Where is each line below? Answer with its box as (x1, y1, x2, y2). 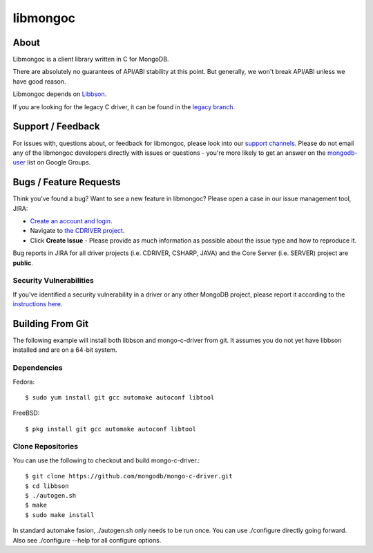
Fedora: (12, 377, 35, 386)
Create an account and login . (30, 217, 113, 225)
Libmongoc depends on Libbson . (12, 90, 107, 98)
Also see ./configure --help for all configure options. (12, 536, 162, 544)
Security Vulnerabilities (12, 276, 95, 285)
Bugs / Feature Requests (12, 176, 121, 188)
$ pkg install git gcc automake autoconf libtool (25, 425, 197, 433)
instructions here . (12, 300, 63, 308)
